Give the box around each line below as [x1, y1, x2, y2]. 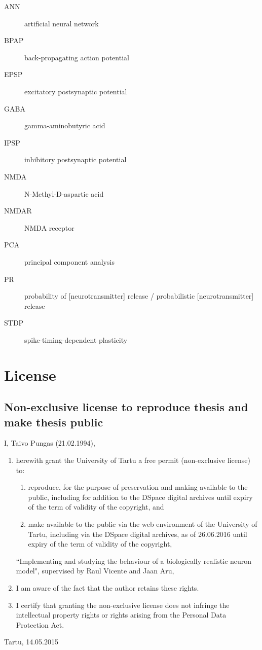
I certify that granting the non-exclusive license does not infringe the [16, 599, 230, 610]
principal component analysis [24, 256, 115, 267]
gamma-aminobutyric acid [24, 120, 105, 131]
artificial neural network [24, 18, 99, 28]
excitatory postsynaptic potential [24, 86, 127, 96]
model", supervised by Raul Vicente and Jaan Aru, [16, 565, 174, 576]
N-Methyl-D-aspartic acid [24, 188, 104, 199]
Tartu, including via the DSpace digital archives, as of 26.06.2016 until [28, 528, 247, 539]
